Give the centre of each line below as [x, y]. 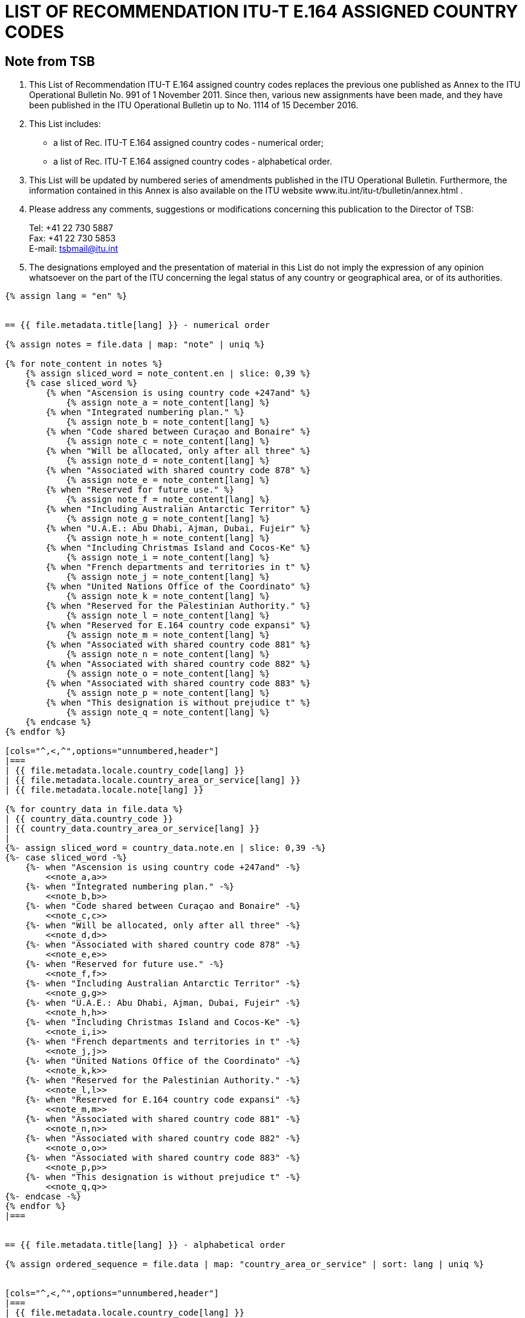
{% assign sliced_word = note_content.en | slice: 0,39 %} [168, 374]
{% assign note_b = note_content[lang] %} [168, 422]
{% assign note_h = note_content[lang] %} [168, 538]
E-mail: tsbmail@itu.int [74, 249]
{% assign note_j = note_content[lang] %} [168, 577]
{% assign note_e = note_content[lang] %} [168, 480]
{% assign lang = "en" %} [66, 296]
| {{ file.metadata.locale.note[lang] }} [104, 790]
